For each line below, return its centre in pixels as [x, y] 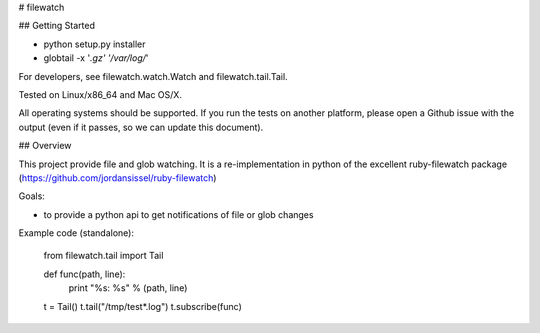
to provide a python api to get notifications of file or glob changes [178, 214]
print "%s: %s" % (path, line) [128, 288]
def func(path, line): [84, 274]
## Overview [45, 146]
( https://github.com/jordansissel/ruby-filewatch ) [117, 177]
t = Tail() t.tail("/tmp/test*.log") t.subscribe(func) [142, 306]
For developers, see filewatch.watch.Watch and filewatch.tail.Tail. [153, 76]
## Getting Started [56, 26]
